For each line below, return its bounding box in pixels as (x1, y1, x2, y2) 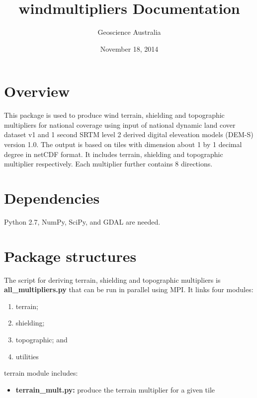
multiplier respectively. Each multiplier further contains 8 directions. (4, 159, 213, 169)
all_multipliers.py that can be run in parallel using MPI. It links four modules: (4, 284, 254, 295)
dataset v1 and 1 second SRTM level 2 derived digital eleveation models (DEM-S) (4, 129, 254, 140)
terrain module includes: (4, 368, 78, 378)
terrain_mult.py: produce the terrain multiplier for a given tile (15, 384, 215, 395)
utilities (15, 351, 39, 361)
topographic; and (15, 334, 68, 345)
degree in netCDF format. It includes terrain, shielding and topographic (4, 149, 223, 159)
